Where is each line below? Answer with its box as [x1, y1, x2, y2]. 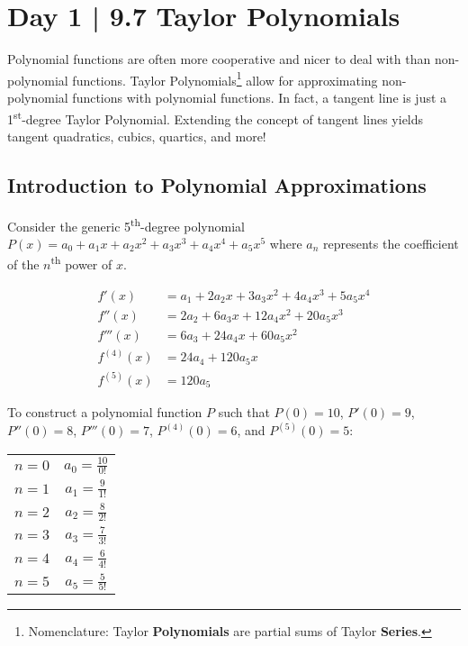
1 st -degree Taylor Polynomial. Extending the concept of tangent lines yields [7, 106, 424, 128]
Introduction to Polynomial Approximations [7, 170, 427, 198]
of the [7, 255, 40, 274]
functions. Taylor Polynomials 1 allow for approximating [72, 68, 378, 89]
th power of [50, 252, 112, 274]
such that [218, 402, 270, 421]
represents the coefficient [323, 233, 459, 252]
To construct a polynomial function [7, 402, 202, 421]
